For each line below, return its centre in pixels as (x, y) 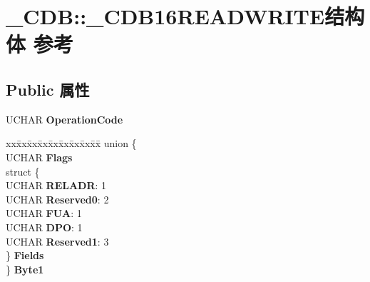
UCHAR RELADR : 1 (56, 185)
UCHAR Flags (39, 157)
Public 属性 (48, 89)
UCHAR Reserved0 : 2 (57, 199)
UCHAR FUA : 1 (44, 213)
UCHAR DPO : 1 (44, 227)
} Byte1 (25, 269)
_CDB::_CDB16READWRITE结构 (185, 16)
